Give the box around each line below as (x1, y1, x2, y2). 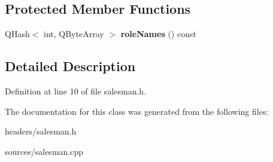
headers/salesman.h (5, 125, 77, 137)
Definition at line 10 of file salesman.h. (5, 85, 147, 97)
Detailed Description (5, 57, 136, 75)
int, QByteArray (44, 27, 104, 40)
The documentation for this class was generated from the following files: (5, 105, 269, 117)
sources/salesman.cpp (5, 145, 83, 157)
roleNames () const (120, 27, 196, 40)
